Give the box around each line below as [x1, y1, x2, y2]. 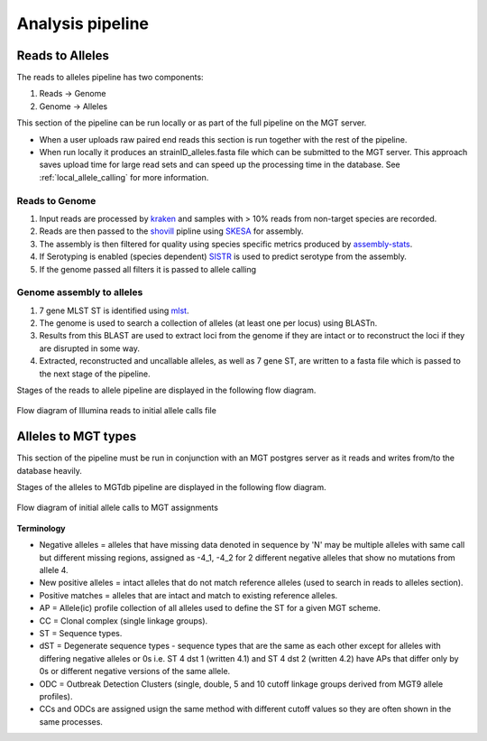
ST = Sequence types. [39, 627, 123, 638]
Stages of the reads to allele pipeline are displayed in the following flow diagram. [16, 384, 317, 395]
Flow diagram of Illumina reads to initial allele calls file [16, 405, 216, 416]
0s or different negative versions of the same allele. [39, 666, 231, 677]
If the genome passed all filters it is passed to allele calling [39, 264, 257, 274]
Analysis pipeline [16, 14, 149, 33]
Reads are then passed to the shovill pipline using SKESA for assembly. [39, 226, 304, 236]
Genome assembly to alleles [16, 286, 143, 299]
